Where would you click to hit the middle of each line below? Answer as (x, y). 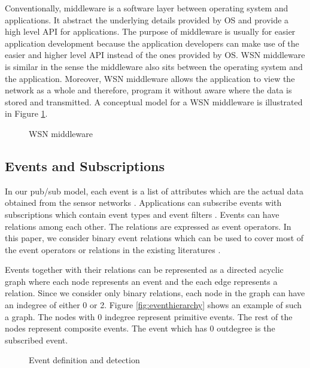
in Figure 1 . (26, 113)
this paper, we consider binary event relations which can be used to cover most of (154, 238)
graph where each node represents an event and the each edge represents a (141, 281)
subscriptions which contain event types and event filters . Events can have (142, 214)
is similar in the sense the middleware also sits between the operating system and (154, 66)
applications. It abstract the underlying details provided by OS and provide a (147, 19)
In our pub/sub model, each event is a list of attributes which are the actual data (154, 191)
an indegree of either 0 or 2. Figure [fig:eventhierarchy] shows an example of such (154, 305)
